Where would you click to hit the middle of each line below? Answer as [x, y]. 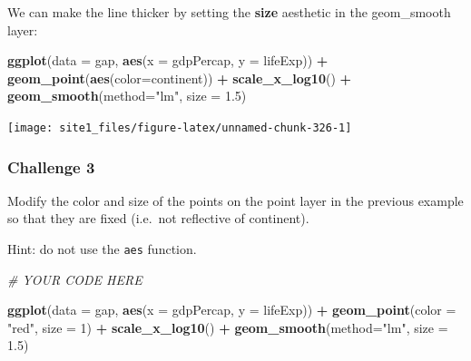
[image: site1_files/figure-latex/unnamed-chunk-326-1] [180, 127]
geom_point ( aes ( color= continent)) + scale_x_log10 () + [180, 78]
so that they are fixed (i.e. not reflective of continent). [158, 218]
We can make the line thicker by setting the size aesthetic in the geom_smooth [229, 12]
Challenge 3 [51, 166]
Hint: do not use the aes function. [102, 249]
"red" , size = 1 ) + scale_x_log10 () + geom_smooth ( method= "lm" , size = [228, 327]
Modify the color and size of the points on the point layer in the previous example [235, 200]
